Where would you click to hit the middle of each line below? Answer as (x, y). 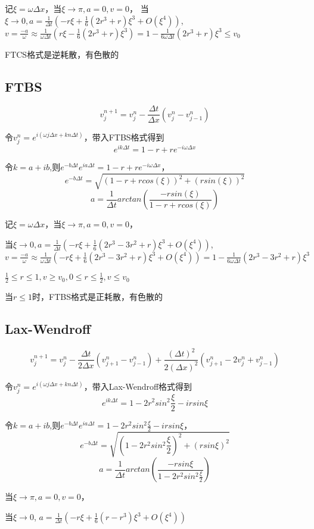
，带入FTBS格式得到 (124, 137)
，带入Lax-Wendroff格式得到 (138, 386)
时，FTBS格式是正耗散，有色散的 (97, 297)
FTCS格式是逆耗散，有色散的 (62, 54)
